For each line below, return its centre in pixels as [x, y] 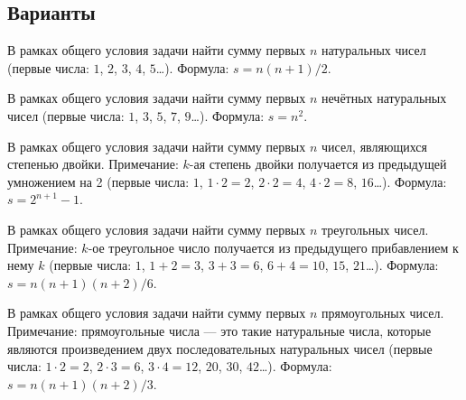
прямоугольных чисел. [382, 313]
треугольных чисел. [375, 229]
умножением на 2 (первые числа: [98, 181]
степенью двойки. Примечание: [93, 164]
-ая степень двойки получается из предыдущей [318, 164]
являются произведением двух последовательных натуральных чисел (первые [220, 348]
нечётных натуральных [384, 98]
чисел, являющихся [374, 146]
